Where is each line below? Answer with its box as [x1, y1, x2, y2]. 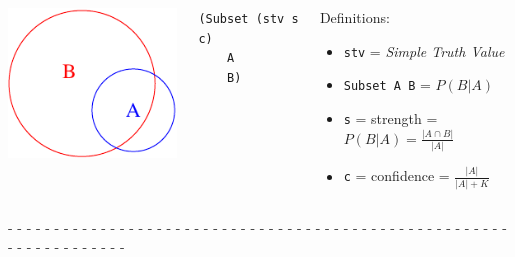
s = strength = [343, 107, 438, 128]
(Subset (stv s [198, 12, 299, 26]
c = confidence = [343, 165, 450, 186]
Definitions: [319, 7, 390, 27]
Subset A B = [343, 74, 431, 95]
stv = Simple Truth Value [343, 40, 505, 61]
